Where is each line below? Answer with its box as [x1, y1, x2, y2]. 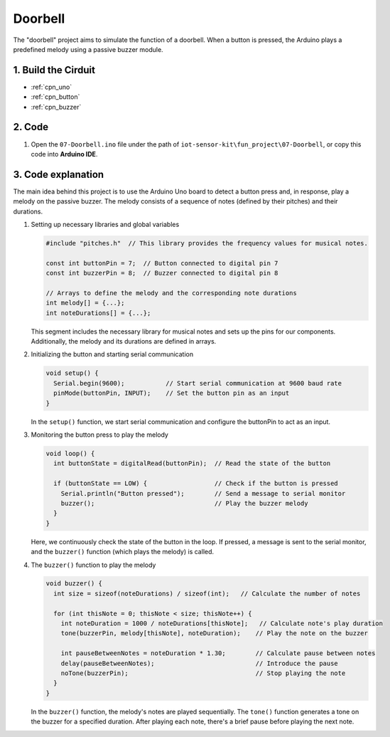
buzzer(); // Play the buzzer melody [60, 499, 308, 507]
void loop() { [45, 450, 95, 457]
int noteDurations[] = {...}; [45, 309, 151, 317]
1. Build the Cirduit [13, 64, 96, 76]
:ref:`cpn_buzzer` [31, 102, 82, 111]
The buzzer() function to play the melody [31, 561, 156, 569]
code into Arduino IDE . [31, 149, 98, 158]
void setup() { [45, 369, 99, 377]
